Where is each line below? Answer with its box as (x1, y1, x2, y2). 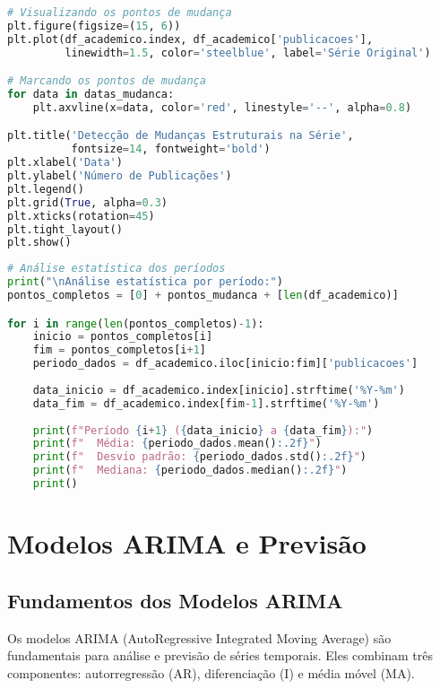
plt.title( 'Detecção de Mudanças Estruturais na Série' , (7, 129, 354, 143)
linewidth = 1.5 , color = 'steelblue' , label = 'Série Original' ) (65, 46, 431, 59)
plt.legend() (7, 182, 84, 196)
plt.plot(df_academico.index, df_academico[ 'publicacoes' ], (7, 32, 374, 46)
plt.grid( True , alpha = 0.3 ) (7, 196, 168, 209)
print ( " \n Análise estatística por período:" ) (7, 275, 283, 289)
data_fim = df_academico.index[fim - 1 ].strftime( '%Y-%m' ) (32, 397, 380, 410)
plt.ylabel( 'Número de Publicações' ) (7, 170, 232, 183)
